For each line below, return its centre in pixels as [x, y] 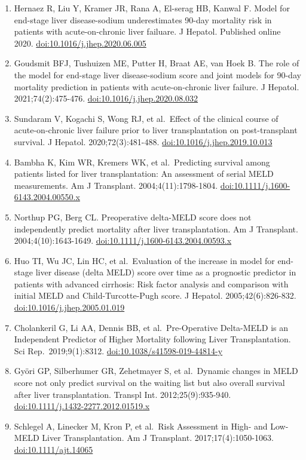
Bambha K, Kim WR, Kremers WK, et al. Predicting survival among [142, 162]
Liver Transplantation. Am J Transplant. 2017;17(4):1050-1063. [158, 438]
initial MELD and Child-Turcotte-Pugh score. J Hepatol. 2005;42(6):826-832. [155, 295]
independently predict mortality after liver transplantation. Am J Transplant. [156, 229]
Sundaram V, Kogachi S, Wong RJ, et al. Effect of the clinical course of [146, 118]
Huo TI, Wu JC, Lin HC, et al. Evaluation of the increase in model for [144, 260]
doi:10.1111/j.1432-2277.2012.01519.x [82, 406]
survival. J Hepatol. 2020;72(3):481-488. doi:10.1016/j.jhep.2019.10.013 [143, 141]
